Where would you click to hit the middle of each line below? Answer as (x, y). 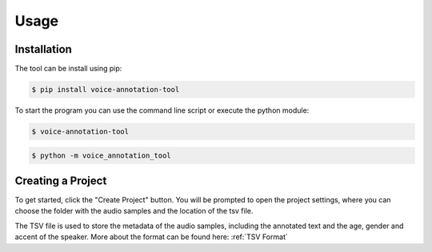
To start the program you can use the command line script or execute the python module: (162, 110)
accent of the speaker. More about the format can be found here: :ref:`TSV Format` (151, 237)
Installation (43, 49)
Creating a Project (61, 181)
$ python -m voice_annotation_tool (101, 155)
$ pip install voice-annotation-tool (106, 90)
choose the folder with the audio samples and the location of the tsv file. (134, 211)
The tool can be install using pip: (68, 69)
